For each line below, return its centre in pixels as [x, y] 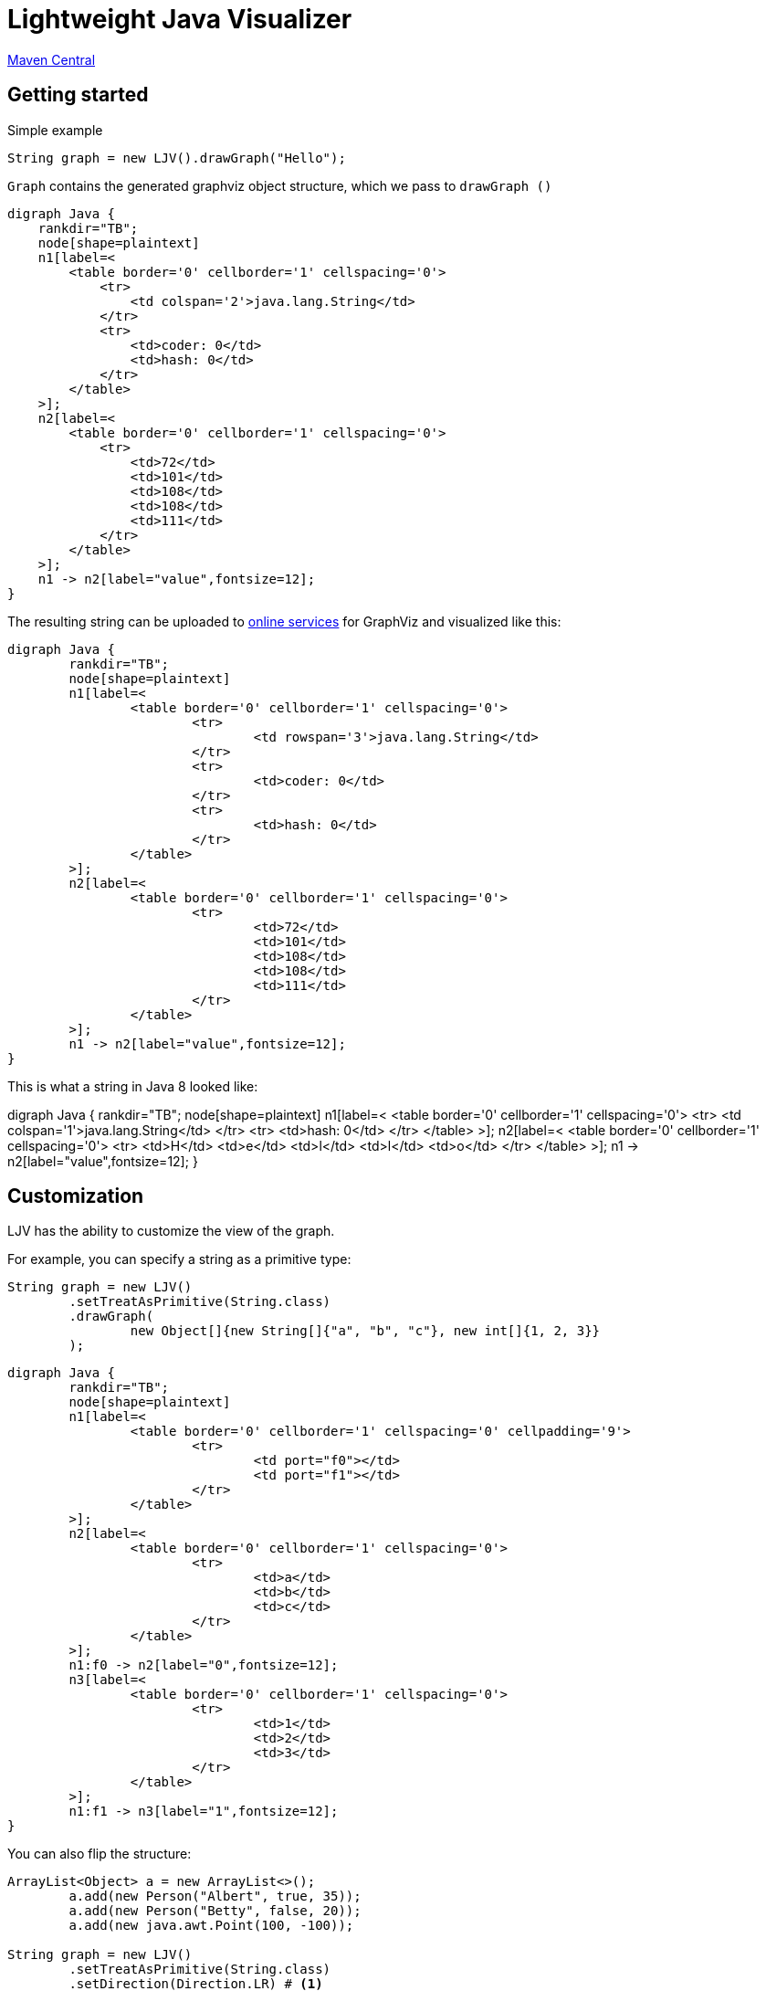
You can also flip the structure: [100, 1854]
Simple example [55, 130]
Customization [76, 1196]
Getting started [78, 95]
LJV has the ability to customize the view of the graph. [171, 1231]
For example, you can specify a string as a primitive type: [179, 1259]
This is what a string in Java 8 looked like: [133, 1086]
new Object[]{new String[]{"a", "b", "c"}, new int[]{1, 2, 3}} [365, 1331]
